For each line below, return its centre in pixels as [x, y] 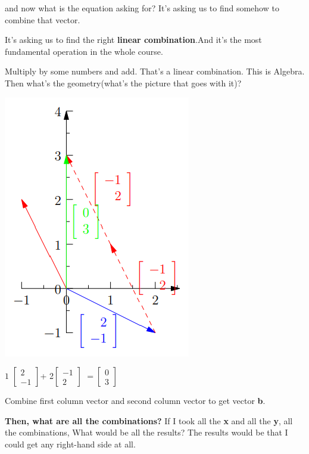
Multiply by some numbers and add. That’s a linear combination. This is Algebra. [155, 71]
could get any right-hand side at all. [70, 444]
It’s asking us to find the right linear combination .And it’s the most [133, 40]
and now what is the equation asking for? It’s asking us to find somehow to [142, 8]
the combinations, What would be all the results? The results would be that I [146, 432]
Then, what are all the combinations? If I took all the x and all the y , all [149, 420]
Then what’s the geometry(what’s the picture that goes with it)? [123, 83]
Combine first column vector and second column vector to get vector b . [135, 401]
